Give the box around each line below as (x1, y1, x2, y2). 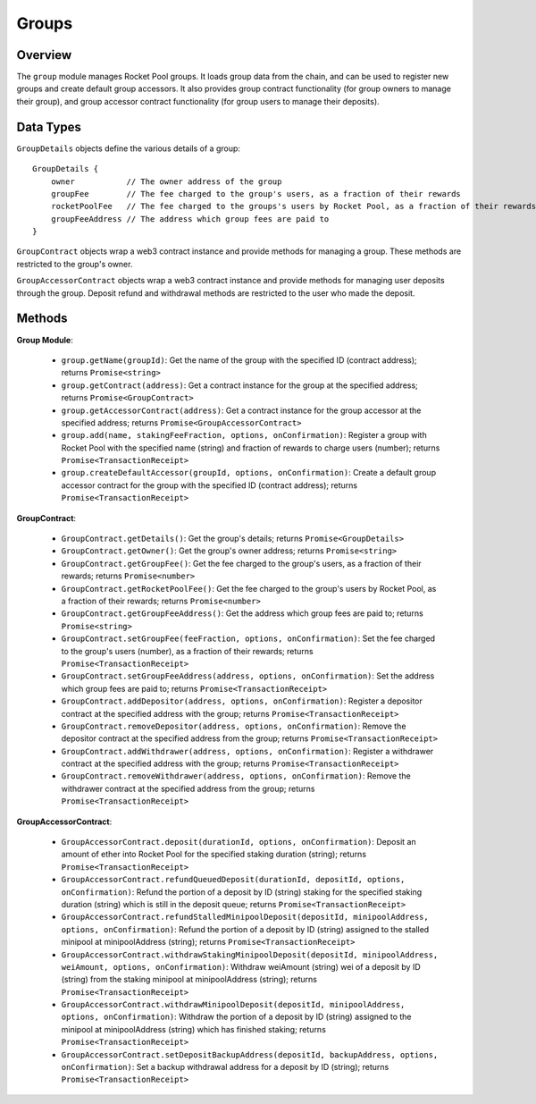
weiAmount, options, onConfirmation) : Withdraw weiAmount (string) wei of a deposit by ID (61, 961, 422, 972)
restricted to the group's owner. (16, 258, 133, 269)
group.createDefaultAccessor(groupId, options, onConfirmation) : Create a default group (61, 468, 437, 478)
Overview (16, 47, 72, 63)
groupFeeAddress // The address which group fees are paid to (50, 214, 330, 223)
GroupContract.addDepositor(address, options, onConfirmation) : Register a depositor (61, 695, 423, 706)
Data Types (16, 119, 82, 134)
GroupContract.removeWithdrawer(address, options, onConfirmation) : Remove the (61, 771, 411, 781)
